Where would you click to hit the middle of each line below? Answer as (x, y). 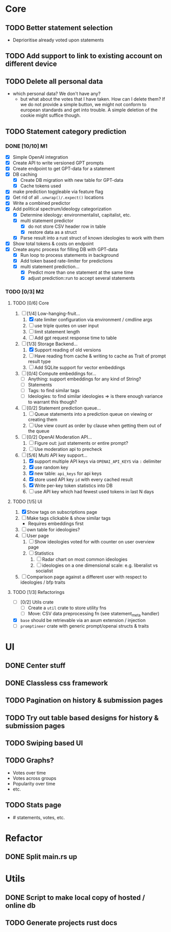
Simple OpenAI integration (40, 157)
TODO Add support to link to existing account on (84, 56)
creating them (43, 419)
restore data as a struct (52, 232)
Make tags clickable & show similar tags (69, 518)
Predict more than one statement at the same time (81, 272)
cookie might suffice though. (50, 115)
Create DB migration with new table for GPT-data (72, 180)
